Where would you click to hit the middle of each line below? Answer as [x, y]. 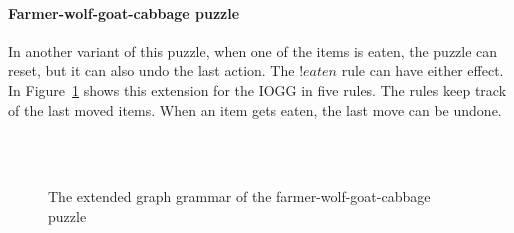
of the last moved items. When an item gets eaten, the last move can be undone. [255, 109]
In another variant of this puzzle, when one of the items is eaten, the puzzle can [253, 50]
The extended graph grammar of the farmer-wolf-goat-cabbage [239, 196]
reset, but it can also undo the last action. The [151, 70]
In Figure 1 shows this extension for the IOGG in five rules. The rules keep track [257, 89]
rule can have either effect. [422, 70]
